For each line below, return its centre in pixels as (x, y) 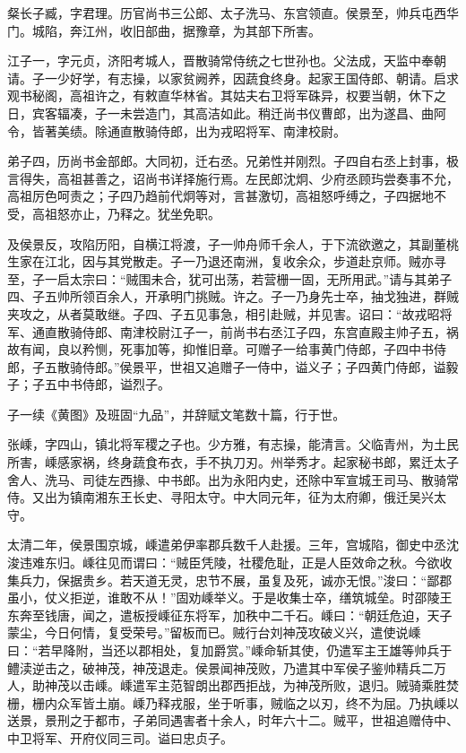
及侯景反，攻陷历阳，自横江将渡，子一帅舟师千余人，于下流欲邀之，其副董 (227, 243)
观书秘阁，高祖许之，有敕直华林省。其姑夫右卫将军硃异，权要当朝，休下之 (227, 95)
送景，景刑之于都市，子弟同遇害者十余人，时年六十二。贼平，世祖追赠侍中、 (233, 720)
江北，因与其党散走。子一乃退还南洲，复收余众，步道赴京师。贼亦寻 (245, 261)
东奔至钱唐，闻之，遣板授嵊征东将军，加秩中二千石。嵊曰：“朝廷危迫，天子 (230, 615)
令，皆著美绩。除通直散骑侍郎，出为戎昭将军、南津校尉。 (177, 130)
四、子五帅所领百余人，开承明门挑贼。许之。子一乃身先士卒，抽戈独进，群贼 (233, 296)
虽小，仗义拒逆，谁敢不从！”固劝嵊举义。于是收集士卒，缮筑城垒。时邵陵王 (230, 597)
